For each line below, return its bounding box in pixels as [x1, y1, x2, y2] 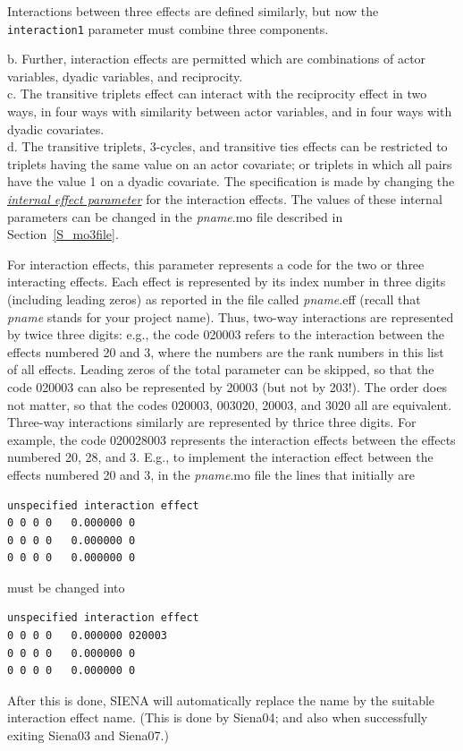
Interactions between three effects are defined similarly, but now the [7, 2, 379, 20]
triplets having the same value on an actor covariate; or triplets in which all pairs [7, 154, 452, 173]
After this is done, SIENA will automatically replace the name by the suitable [7, 690, 435, 709]
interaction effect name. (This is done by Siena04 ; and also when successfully [7, 708, 428, 727]
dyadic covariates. [7, 119, 105, 138]
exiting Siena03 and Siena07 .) [7, 726, 169, 745]
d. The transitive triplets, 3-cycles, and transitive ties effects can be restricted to [7, 137, 448, 156]
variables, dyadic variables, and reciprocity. [7, 66, 243, 85]
